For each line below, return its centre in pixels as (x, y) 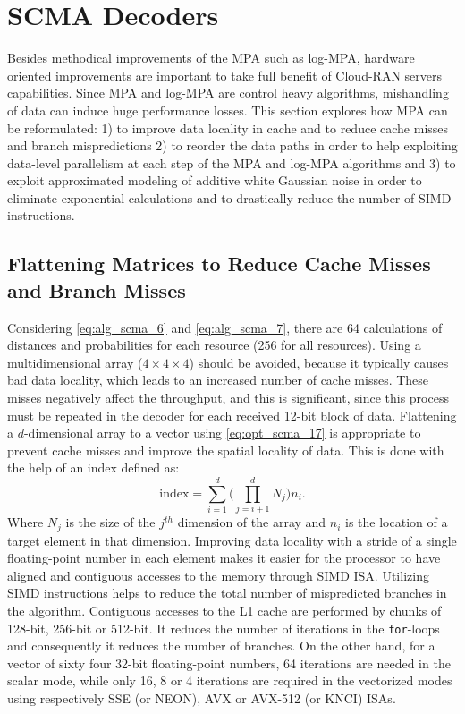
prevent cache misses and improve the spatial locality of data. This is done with (226, 450)
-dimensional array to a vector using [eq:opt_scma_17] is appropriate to (222, 433)
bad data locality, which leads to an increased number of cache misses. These (218, 380)
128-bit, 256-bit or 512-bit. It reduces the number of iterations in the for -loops (224, 628)
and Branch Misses (97, 289)
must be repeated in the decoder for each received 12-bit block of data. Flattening (232, 415)
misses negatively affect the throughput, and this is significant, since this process (228, 398)
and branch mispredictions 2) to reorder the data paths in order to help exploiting (232, 145)
